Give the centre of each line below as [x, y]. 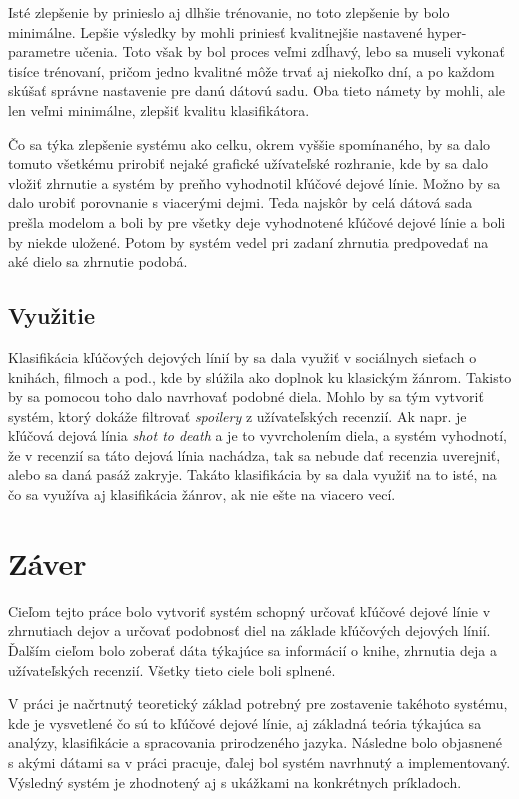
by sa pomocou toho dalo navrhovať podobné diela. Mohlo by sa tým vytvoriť [246, 396]
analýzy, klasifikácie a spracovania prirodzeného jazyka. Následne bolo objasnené [255, 742]
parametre [39, 51]
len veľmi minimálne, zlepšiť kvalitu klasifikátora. [159, 109]
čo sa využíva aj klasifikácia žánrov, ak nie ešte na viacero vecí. [202, 494]
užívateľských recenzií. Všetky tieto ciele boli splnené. [172, 669]
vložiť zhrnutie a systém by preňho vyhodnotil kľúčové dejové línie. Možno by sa [254, 182]
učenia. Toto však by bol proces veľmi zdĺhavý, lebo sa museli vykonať [290, 51]
